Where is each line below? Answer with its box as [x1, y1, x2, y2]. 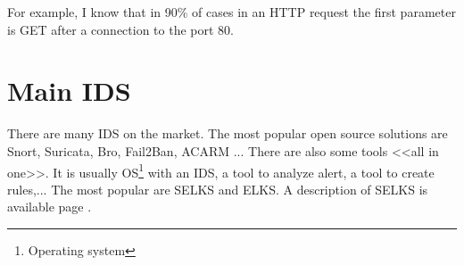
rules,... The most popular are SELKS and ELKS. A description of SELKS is [7, 179, 428, 198]
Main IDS [7, 72, 131, 109]
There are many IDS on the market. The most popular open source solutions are [7, 124, 448, 143]
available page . [7, 197, 92, 216]
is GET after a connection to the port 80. [7, 20, 235, 38]
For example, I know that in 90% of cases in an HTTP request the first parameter [7, 3, 456, 21]
